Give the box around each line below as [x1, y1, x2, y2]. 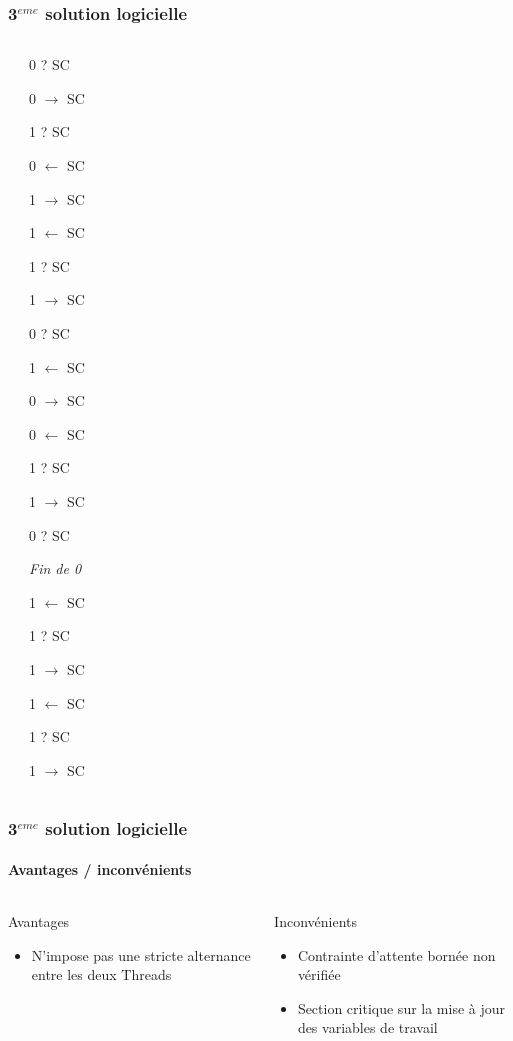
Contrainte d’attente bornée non [297, 944, 496, 965]
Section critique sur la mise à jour [297, 997, 506, 1018]
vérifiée [297, 964, 341, 985]
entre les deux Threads [31, 964, 172, 985]
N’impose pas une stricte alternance [31, 944, 251, 965]
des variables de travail [297, 1017, 438, 1038]
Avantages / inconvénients [8, 858, 192, 879]
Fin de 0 [29, 558, 82, 579]
